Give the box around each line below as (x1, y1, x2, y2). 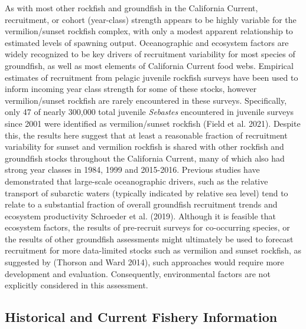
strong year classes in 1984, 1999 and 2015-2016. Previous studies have (5, 163, 260, 176)
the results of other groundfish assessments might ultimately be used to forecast (5, 232, 294, 245)
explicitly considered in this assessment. (5, 279, 148, 291)
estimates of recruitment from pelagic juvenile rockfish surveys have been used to (5, 71, 298, 83)
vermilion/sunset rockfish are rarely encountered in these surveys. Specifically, (5, 94, 287, 106)
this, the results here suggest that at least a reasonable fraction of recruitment (5, 129, 288, 141)
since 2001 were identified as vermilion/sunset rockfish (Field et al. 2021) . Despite (5, 117, 301, 129)
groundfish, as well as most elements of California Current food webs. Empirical (5, 59, 294, 71)
